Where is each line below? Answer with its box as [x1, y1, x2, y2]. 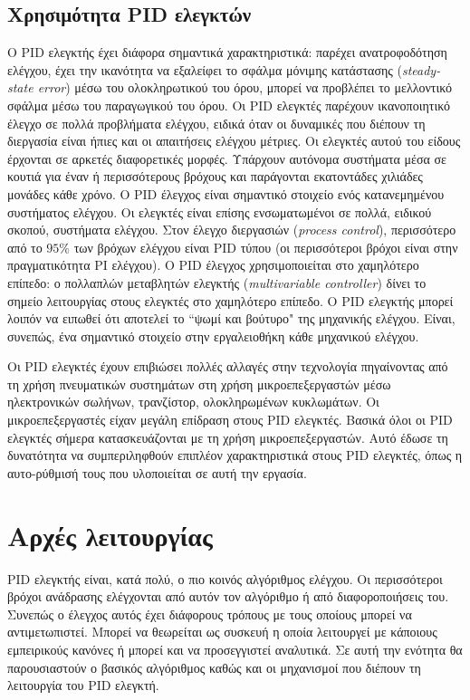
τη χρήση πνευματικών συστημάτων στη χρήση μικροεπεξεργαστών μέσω [7, 374, 391, 393]
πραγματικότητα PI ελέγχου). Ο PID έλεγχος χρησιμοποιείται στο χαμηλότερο [7, 255, 419, 274]
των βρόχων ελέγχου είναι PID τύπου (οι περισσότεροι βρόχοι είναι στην [73, 237, 458, 256]
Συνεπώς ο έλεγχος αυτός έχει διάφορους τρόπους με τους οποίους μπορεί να [7, 604, 412, 623]
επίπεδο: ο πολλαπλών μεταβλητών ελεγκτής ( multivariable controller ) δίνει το [7, 273, 427, 292]
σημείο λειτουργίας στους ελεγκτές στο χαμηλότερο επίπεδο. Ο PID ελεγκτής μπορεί [7, 291, 454, 310]
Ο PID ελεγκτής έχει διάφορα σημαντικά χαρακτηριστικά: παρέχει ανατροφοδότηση [7, 43, 447, 62]
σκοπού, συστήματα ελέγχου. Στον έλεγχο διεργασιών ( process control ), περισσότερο [7, 220, 456, 239]
